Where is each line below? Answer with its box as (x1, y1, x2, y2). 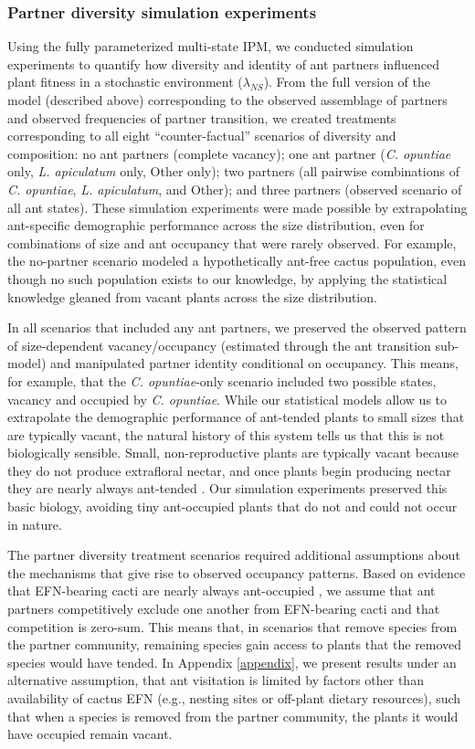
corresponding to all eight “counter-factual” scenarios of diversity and (7, 126, 396, 145)
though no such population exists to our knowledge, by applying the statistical (7, 269, 448, 288)
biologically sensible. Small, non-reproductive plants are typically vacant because (7, 443, 459, 462)
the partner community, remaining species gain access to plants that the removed (7, 635, 462, 654)
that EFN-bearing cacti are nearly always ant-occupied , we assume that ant (7, 581, 436, 600)
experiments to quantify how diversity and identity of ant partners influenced (7, 54, 439, 73)
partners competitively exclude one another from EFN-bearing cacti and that (7, 599, 440, 618)
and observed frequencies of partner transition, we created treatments (7, 108, 396, 127)
